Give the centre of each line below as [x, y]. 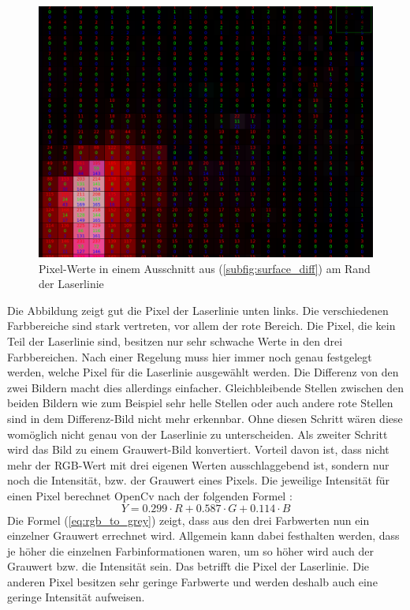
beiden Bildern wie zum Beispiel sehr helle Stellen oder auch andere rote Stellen [200, 403]
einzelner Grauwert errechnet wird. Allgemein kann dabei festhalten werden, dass [203, 535]
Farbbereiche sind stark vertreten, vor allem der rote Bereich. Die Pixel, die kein [201, 326]
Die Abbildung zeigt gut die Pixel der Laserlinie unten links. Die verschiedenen [198, 310]
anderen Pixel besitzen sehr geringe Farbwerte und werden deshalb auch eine [192, 581]
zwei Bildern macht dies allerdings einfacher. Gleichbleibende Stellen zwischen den [206, 387]
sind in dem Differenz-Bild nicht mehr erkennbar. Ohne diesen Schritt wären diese [205, 418]
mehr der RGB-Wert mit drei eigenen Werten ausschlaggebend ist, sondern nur [198, 464]
